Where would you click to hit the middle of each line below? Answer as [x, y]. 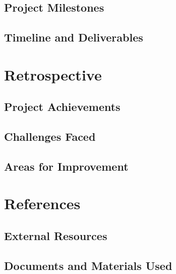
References [42, 203]
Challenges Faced [50, 136]
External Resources [56, 236]
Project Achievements [62, 107]
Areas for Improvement [66, 166]
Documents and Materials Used [88, 265]
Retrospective [53, 74]
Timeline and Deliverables [74, 37]
